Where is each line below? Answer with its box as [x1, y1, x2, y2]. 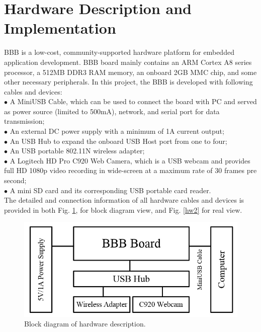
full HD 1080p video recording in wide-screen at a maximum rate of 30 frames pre [4, 165, 257, 176]
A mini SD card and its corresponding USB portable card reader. [10, 185, 211, 195]
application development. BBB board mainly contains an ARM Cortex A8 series [4, 56, 252, 67]
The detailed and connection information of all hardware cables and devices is [4, 195, 244, 205]
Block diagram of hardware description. [24, 318, 146, 329]
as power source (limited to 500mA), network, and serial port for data [4, 106, 220, 116]
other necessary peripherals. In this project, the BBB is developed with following [4, 76, 253, 87]
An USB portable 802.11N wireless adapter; [10, 145, 145, 156]
